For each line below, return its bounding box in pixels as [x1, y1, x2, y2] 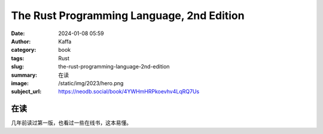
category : [11, 46, 36, 54]
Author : [11, 38, 31, 45]
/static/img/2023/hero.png [58, 79, 124, 86]
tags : [11, 54, 25, 62]
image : [11, 79, 29, 86]
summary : [11, 71, 38, 79]
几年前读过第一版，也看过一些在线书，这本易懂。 [11, 119, 132, 126]
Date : [11, 30, 25, 37]
